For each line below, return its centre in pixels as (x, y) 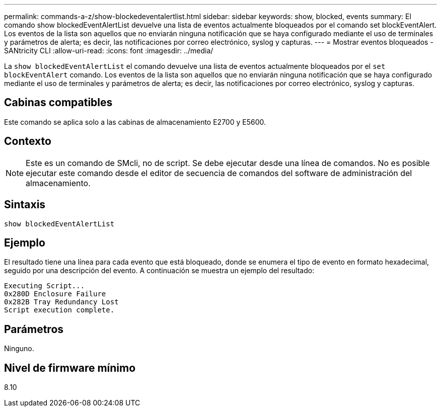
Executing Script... (45, 286)
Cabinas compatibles (58, 103)
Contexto (28, 141)
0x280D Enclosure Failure (55, 294)
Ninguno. (19, 349)
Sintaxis (25, 205)
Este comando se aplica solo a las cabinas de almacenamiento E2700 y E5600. (135, 122)
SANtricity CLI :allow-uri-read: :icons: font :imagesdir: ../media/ (109, 51)
